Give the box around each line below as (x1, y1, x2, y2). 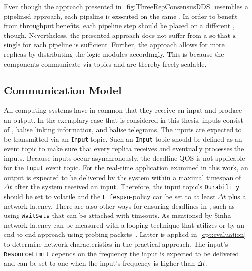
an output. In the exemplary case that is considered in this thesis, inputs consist (4, 114, 243, 125)
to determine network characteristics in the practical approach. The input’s (4, 238, 228, 249)
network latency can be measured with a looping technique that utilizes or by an (4, 219, 245, 230)
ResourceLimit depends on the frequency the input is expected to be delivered (4, 248, 239, 258)
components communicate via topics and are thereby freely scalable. (4, 58, 207, 69)
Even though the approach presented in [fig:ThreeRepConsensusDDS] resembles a (4, 1, 248, 11)
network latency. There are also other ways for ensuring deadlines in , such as (4, 200, 235, 211)
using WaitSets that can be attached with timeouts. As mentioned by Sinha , (4, 210, 235, 220)
